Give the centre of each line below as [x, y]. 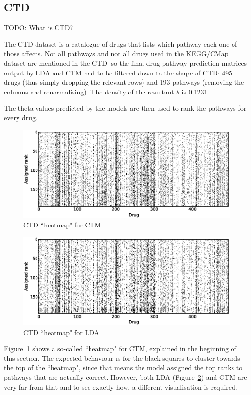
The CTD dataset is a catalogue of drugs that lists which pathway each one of [121, 44]
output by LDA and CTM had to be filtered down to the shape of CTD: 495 [118, 72]
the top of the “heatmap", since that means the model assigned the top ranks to [123, 367]
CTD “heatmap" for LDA [61, 332]
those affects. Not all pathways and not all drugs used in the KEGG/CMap [116, 53]
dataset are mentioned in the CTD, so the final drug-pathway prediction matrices [125, 63]
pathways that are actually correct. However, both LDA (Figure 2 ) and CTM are [125, 377]
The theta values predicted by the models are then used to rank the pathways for [125, 108]
